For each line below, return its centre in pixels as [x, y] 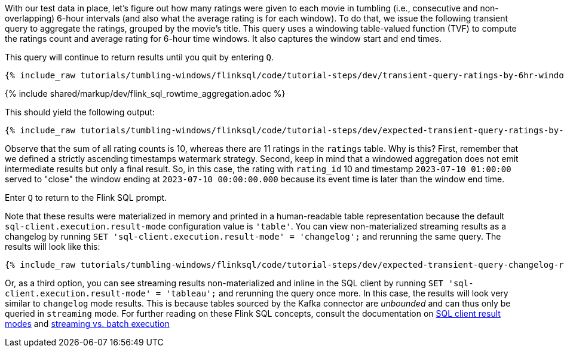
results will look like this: [53, 247]
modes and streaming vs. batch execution [87, 324]
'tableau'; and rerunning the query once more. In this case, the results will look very [337, 293]
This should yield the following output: [80, 112]
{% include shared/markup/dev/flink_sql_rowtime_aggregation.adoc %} [145, 94]
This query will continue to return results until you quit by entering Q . [139, 57]
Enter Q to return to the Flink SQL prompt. [86, 198]
